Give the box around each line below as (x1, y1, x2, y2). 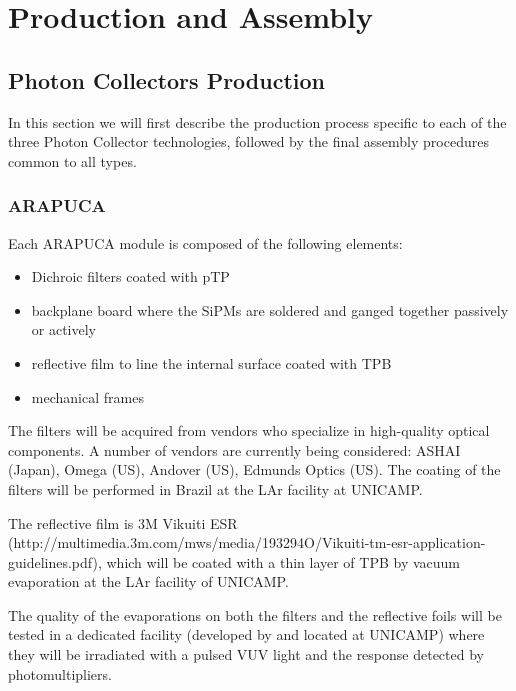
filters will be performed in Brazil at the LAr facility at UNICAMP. (8, 478, 423, 499)
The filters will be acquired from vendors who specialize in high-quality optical (8, 420, 490, 441)
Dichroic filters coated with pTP (31, 266, 230, 287)
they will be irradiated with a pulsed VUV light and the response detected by (8, 644, 484, 665)
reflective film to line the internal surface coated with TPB (31, 352, 392, 373)
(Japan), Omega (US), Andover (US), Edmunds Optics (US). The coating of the (8, 459, 501, 480)
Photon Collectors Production (8, 64, 325, 95)
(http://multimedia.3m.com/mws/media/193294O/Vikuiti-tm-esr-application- (8, 532, 486, 553)
